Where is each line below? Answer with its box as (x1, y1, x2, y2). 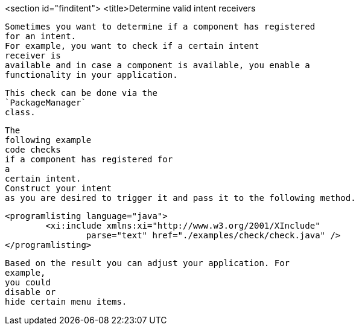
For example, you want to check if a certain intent (5, 41, 259, 51)
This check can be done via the (5, 88, 157, 98)
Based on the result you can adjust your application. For (5, 258, 290, 268)
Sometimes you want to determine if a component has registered (5, 22, 316, 31)
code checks (5, 145, 61, 154)
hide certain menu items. (5, 297, 127, 306)
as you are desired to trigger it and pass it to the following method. (5, 193, 356, 203)
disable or (5, 287, 56, 297)
